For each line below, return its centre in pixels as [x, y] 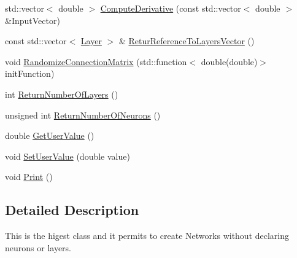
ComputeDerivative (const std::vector [171, 8]
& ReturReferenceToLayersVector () [187, 41]
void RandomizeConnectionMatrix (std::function [96, 61]
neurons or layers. [38, 247]
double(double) [229, 61]
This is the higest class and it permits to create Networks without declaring [147, 236]
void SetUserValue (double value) [67, 156]
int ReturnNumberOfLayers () [62, 94]
